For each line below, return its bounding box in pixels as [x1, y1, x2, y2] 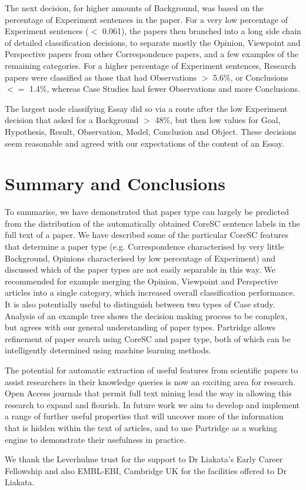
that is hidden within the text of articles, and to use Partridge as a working [5, 421, 278, 433]
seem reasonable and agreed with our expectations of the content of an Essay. [5, 137, 284, 149]
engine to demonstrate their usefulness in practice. [5, 433, 187, 445]
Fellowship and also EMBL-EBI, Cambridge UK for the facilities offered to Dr [5, 464, 287, 476]
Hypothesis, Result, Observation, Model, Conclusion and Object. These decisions [5, 125, 297, 137]
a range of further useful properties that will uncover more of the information [5, 410, 284, 422]
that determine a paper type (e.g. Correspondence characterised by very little [5, 240, 284, 253]
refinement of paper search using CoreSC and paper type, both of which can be [5, 332, 291, 345]
